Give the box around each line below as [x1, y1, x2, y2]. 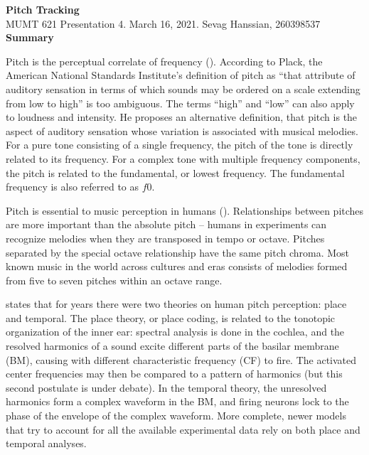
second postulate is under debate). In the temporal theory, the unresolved [6, 380, 327, 395]
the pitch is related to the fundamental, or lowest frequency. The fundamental [6, 165, 345, 180]
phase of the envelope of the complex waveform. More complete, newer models [6, 408, 346, 423]
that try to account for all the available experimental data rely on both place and [6, 422, 360, 437]
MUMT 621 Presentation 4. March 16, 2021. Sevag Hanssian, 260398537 [6, 16, 321, 31]
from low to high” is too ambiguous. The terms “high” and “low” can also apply [6, 95, 355, 110]
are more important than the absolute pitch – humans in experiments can [6, 217, 327, 232]
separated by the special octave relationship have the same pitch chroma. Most [6, 245, 350, 259]
